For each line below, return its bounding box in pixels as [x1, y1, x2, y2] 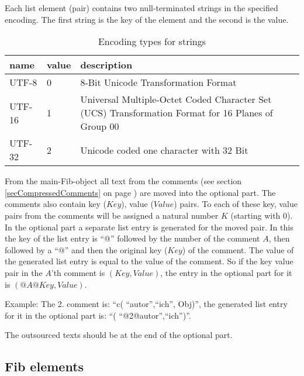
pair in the [5, 266, 43, 278]
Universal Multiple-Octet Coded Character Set [80, 92, 272, 106]
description [80, 58, 133, 72]
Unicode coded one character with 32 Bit [80, 143, 248, 157]
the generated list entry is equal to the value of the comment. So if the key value [5, 255, 293, 267]
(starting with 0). [230, 209, 293, 221]
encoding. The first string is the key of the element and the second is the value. [5, 13, 289, 25]
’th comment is [51, 266, 105, 278]
